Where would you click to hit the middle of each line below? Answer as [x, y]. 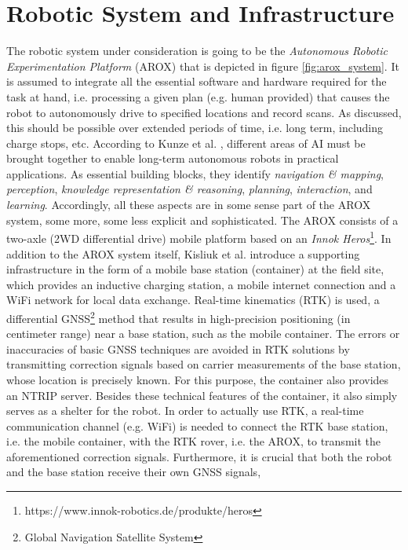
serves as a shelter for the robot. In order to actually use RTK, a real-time [185, 411]
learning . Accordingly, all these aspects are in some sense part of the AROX [189, 205]
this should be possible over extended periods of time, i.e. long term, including [195, 128]
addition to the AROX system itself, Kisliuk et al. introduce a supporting [183, 253]
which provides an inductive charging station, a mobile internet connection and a [201, 284]
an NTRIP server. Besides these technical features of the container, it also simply [202, 395]
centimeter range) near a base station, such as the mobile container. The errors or [203, 334]
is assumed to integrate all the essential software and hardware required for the [197, 81]
